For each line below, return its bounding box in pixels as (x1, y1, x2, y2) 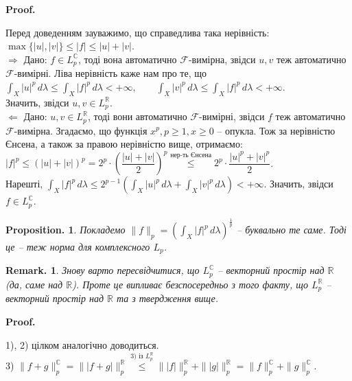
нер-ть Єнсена (170, 151, 212, 159)
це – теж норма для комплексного (5, 240, 150, 254)
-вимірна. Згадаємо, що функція (14, 123, 148, 137)
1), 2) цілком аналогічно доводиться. (5, 337, 159, 351)
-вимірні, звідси (199, 109, 265, 124)
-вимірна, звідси (188, 51, 256, 66)
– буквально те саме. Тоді (236, 222, 347, 237)
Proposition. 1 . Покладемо (5, 222, 126, 237)
